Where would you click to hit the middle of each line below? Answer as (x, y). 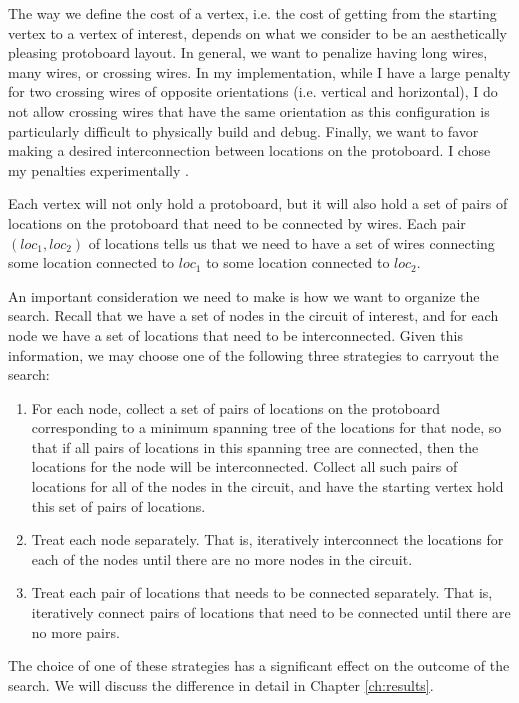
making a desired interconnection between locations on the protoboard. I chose (249, 150)
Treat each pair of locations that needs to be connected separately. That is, (262, 592)
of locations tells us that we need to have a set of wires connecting (291, 242)
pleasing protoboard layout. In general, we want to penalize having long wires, (248, 52)
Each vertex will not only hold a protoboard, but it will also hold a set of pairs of (258, 203)
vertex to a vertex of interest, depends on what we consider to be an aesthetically (257, 32)
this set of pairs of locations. (118, 505)
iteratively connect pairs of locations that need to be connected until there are (271, 612)
